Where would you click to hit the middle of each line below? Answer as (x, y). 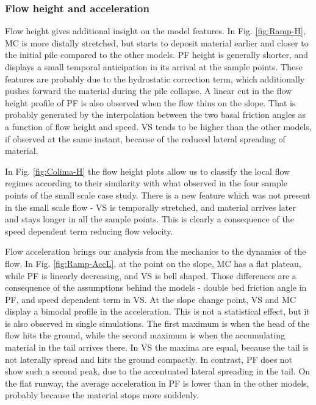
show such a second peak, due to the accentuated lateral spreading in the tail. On (158, 371)
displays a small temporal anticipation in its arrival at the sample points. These (154, 67)
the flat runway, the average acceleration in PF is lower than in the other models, (157, 383)
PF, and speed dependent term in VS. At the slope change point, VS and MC (150, 299)
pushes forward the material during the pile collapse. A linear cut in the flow (149, 91)
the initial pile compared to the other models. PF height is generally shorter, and (157, 55)
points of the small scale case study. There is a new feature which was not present (158, 195)
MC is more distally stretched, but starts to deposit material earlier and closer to (157, 42)
